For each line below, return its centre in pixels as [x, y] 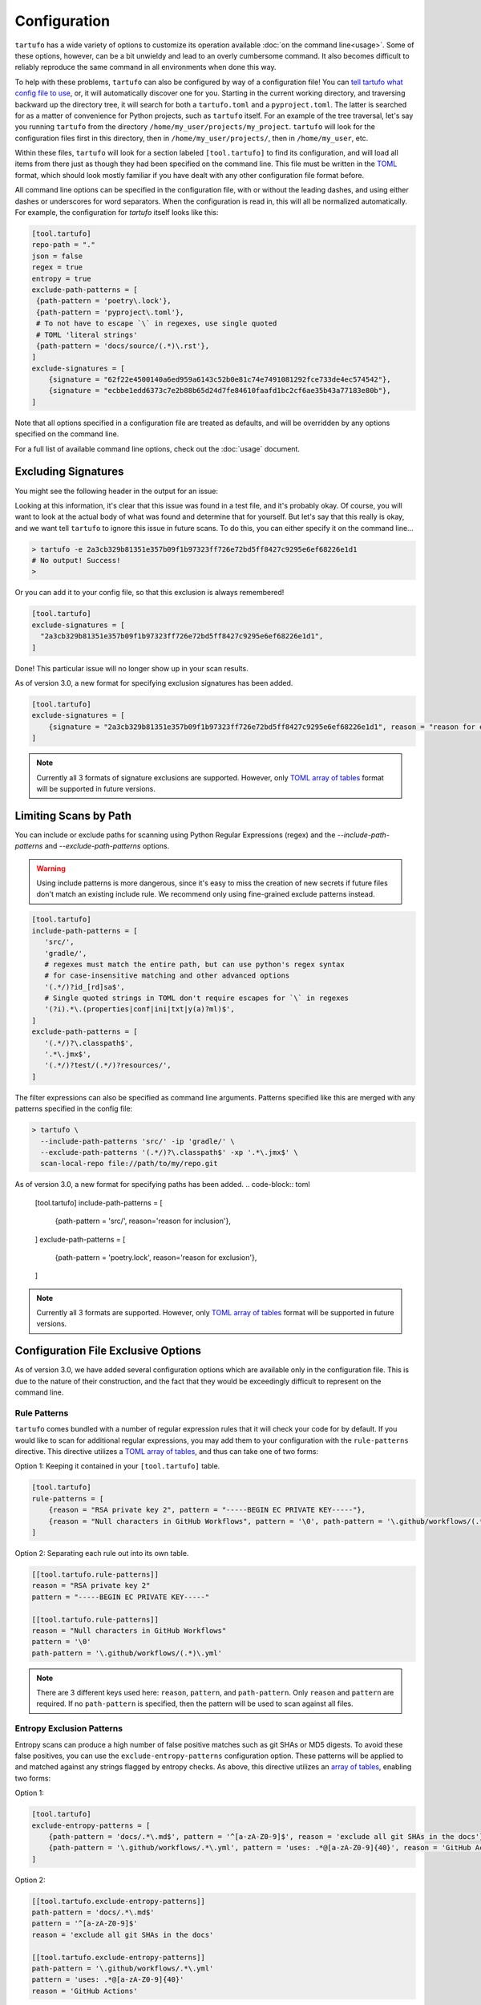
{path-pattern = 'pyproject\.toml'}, [110, 312]
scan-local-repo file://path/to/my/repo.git [129, 1164]
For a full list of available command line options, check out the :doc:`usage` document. [158, 448]
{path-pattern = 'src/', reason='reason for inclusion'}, [143, 1221]
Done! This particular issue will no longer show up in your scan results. [131, 668]
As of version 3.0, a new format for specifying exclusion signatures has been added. [154, 683]
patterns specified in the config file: [74, 1109]
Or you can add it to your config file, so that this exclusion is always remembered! [150, 593]
